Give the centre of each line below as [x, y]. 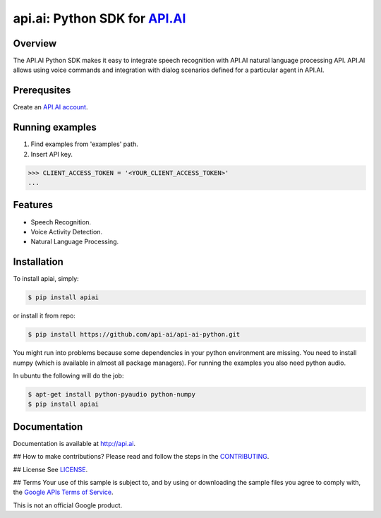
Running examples [55, 127]
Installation [38, 262]
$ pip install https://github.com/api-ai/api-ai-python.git [134, 335]
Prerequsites [42, 91]
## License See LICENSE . [50, 469]
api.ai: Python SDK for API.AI [99, 18]
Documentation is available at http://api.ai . [74, 443]
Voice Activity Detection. [66, 231]
